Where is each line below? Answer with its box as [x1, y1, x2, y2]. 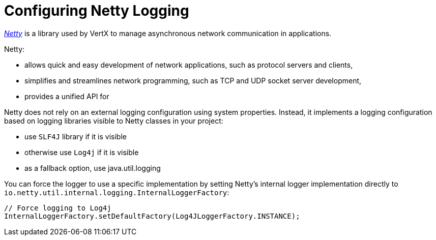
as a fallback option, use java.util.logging [24, 163, 161, 172]
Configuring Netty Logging [4, 2, 189, 19]
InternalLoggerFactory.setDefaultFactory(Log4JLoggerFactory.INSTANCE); [4, 212, 300, 220]
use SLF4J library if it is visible [24, 132, 127, 141]
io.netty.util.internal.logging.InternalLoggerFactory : [4, 188, 229, 197]
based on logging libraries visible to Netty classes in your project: [4, 116, 223, 125]
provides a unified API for [24, 92, 109, 101]
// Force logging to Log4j [4, 203, 111, 212]
